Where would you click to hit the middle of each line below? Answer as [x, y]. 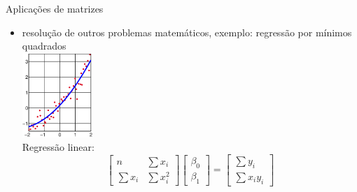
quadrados [44, 46]
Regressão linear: [58, 147]
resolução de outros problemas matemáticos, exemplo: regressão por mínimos [187, 32]
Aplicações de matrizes [55, 8]
